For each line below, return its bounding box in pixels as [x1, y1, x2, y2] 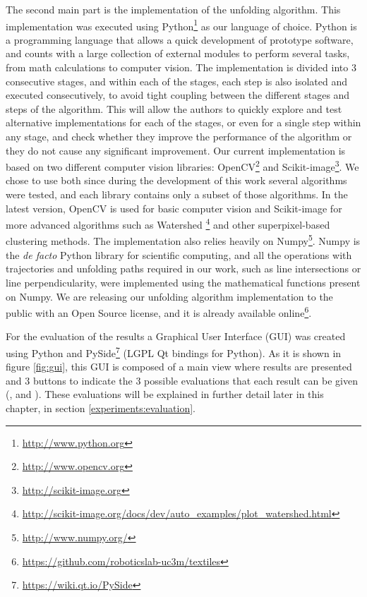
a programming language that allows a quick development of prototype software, [6, 32, 354, 47]
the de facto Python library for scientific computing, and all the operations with [6, 247, 352, 262]
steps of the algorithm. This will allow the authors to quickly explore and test [6, 101, 342, 116]
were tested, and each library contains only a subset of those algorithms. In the [6, 187, 348, 202]
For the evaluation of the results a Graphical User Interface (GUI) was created [6, 329, 346, 344]
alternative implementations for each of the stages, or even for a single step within [6, 115, 361, 130]
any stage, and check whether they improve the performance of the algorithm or [6, 129, 352, 143]
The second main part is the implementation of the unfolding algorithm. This [6, 2, 341, 16]
